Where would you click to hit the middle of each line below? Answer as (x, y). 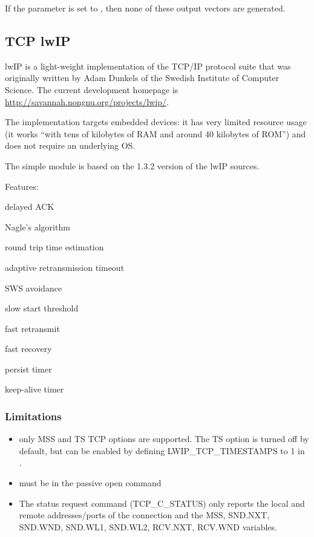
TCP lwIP (38, 40)
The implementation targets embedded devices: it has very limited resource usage (156, 122)
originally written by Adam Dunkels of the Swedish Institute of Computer (142, 78)
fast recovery (28, 349)
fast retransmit (32, 328)
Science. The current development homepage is (92, 89)
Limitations (33, 416)
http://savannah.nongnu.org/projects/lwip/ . (87, 101)
